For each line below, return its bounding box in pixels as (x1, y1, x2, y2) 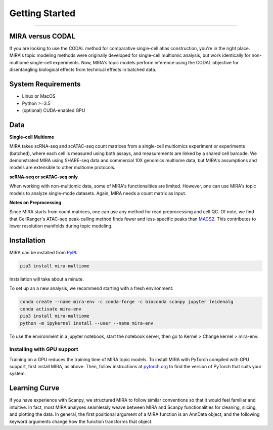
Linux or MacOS (22, 93, 56, 99)
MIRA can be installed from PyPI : (9, 250, 78, 256)
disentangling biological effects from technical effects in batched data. (9, 66, 157, 73)
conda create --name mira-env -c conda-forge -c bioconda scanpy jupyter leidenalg (20, 299, 234, 305)
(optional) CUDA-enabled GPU (22, 107, 85, 113)
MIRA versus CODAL (9, 32, 76, 41)
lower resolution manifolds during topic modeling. (9, 223, 113, 229)
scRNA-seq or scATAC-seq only (9, 174, 78, 180)
